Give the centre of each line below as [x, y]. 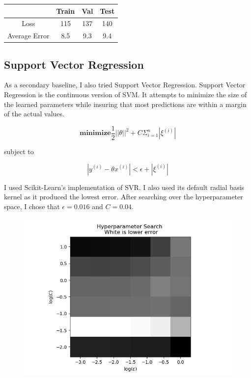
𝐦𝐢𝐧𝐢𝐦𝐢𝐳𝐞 [95, 133]
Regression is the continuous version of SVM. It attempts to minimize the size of [125, 94]
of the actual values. [34, 114]
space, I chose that [32, 206]
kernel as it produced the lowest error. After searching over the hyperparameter [124, 197]
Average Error [28, 36]
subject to [19, 151]
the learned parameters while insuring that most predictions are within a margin [125, 104]
